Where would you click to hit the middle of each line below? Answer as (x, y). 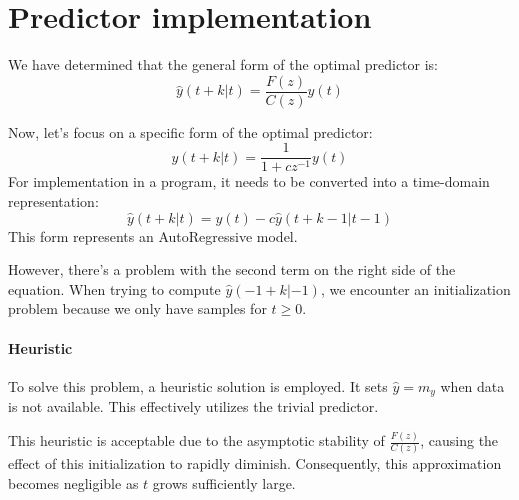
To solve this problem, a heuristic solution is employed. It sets (198, 385)
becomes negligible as (73, 483)
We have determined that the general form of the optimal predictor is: (223, 64)
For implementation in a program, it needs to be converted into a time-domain (249, 181)
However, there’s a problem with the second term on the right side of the (232, 269)
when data (472, 385)
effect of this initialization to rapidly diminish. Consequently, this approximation (255, 463)
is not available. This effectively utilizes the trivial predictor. (193, 406)
